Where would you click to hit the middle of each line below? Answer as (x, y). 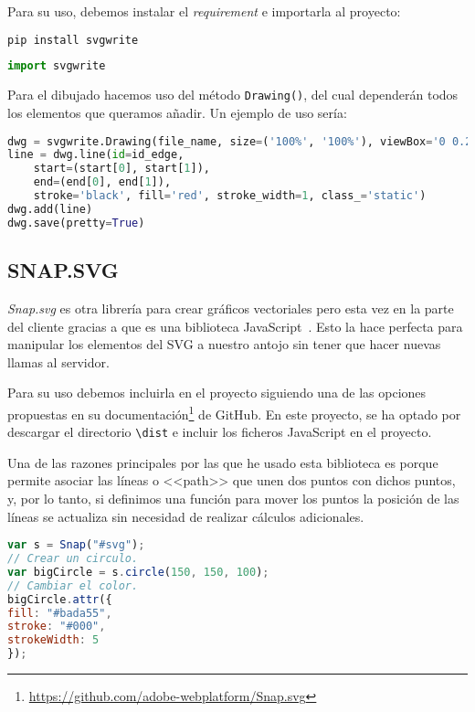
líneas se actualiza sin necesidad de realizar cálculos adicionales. (186, 516)
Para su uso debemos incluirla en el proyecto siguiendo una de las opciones (217, 393)
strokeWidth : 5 (53, 640)
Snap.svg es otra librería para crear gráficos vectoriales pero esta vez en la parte (231, 308)
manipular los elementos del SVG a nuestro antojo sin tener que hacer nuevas (224, 344)
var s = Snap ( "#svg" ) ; (76, 545)
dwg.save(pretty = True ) (76, 223)
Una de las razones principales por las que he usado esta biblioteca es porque (223, 462)
